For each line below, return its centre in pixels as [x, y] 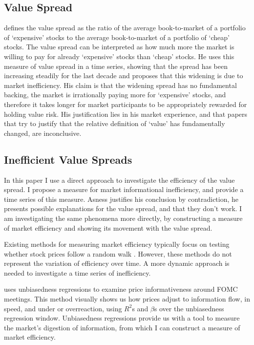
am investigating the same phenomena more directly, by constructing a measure [123, 218]
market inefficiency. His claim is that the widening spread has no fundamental [120, 85]
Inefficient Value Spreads [68, 159]
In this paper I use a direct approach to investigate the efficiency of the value [119, 180]
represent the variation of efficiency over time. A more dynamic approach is [117, 263]
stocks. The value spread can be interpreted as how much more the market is [119, 47]
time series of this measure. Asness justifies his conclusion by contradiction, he [121, 199]
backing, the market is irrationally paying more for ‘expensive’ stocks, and [115, 95]
